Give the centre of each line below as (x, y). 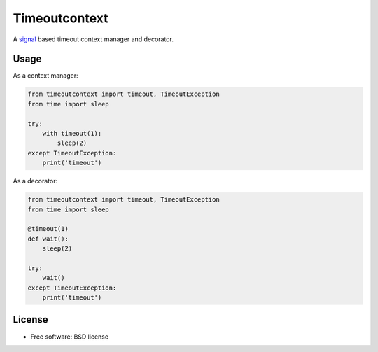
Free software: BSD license (69, 337)
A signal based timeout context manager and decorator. (93, 39)
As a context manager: (45, 76)
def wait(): (48, 239)
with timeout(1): (72, 133)
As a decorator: (35, 181)
